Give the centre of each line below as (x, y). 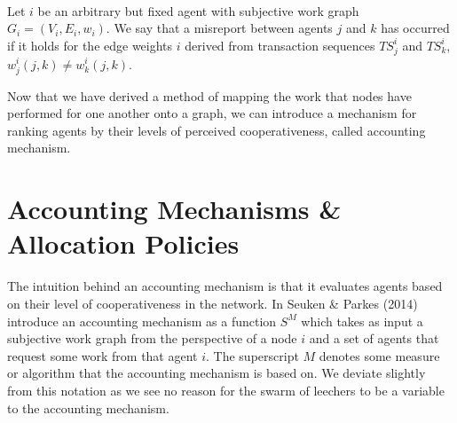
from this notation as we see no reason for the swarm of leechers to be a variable (226, 390)
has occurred (415, 28)
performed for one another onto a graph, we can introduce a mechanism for (212, 113)
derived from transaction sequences (280, 45)
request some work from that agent (102, 355)
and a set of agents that (374, 338)
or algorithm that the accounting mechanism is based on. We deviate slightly (217, 373)
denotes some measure (379, 355)
